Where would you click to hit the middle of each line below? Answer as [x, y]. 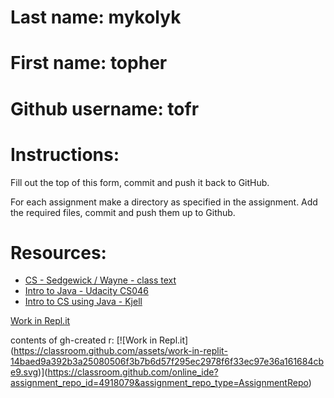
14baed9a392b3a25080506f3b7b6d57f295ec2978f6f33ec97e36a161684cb [167, 362]
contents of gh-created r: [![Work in [84, 340]
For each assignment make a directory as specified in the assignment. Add [164, 202]
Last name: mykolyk [96, 17]
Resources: [58, 252]
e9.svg [24, 372]
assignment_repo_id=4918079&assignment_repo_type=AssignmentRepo [159, 383]
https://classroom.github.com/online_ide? [133, 372]
